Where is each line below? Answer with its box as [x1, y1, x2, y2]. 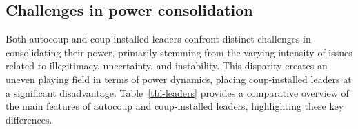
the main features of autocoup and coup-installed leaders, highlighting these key [6, 99, 344, 113]
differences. [6, 112, 52, 126]
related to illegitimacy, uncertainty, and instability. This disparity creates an [6, 58, 328, 73]
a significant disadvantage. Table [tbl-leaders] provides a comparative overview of [6, 85, 349, 99]
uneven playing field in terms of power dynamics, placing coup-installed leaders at [6, 71, 352, 86]
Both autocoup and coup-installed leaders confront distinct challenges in [6, 32, 311, 46]
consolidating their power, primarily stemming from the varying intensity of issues [6, 45, 352, 59]
